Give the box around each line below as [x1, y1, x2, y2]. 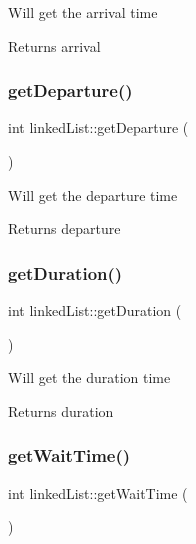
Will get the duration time [8, 367, 171, 388]
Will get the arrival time [8, 2, 158, 22]
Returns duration [8, 400, 114, 421]
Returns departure [8, 218, 121, 239]
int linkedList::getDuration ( [8, 300, 182, 320]
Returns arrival [8, 35, 101, 56]
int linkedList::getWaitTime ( [8, 482, 188, 503]
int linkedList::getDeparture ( [8, 117, 189, 138]
